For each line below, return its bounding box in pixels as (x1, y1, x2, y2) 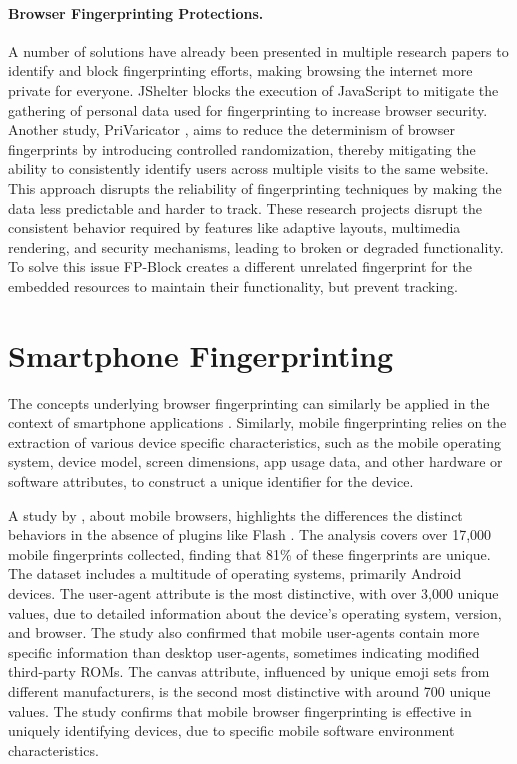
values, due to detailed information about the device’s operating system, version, (8, 602, 502, 623)
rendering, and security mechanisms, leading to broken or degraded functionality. (8, 236, 504, 257)
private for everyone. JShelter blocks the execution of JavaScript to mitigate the (8, 79, 499, 100)
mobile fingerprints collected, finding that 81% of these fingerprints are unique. (8, 543, 491, 564)
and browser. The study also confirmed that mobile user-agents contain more (8, 622, 480, 643)
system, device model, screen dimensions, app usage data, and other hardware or (8, 451, 503, 472)
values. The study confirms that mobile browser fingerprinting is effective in (8, 700, 472, 721)
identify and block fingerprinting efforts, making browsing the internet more (8, 60, 473, 81)
